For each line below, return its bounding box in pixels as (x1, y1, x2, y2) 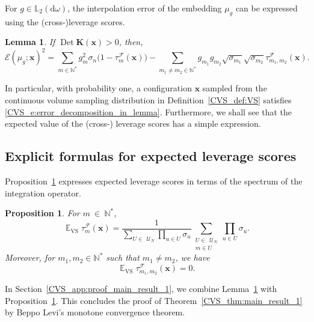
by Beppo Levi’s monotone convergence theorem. (5, 306, 185, 318)
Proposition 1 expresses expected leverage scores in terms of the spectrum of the (5, 174, 303, 187)
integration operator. (5, 186, 81, 199)
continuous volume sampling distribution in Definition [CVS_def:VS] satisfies (5, 93, 292, 106)
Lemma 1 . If (5, 35, 55, 48)
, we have (175, 251, 210, 264)
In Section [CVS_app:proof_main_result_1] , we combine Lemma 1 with (5, 282, 277, 294)
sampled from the (202, 82, 267, 94)
